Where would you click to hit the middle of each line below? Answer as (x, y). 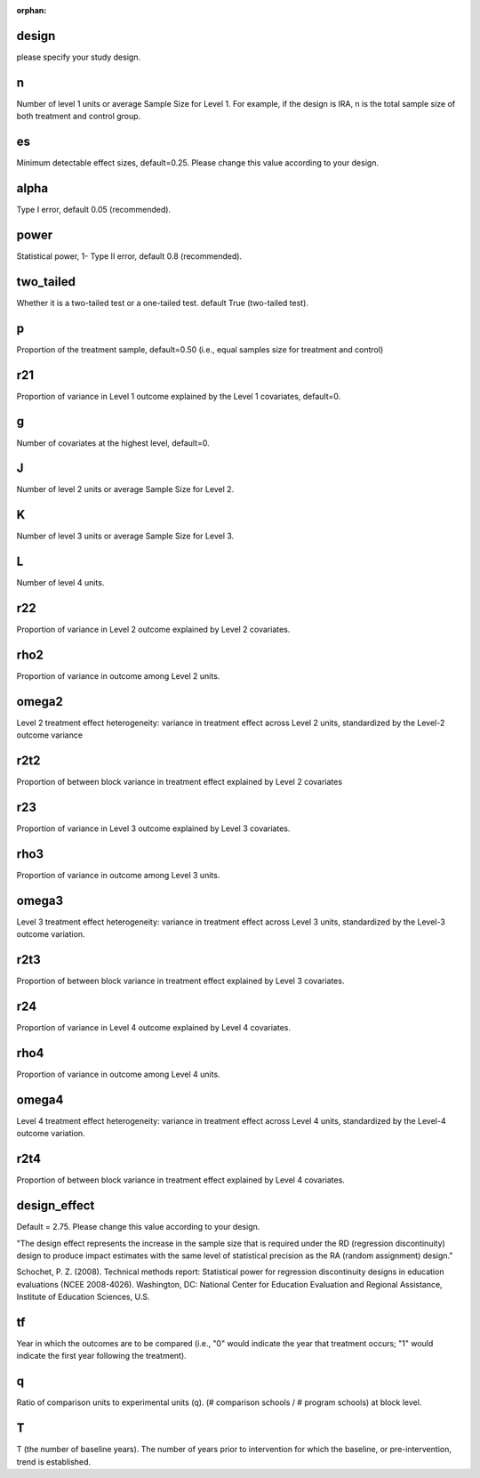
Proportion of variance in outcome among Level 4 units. (119, 1074)
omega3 (40, 900)
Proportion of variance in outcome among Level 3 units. (118, 876)
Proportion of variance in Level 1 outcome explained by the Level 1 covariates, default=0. (179, 396)
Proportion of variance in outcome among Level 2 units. (118, 676)
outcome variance (50, 735)
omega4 (40, 1099)
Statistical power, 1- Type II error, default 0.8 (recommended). (129, 256)
